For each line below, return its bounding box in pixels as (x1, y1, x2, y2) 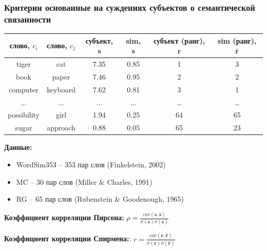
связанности (4, 12, 51, 25)
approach (47, 122, 75, 133)
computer (9, 84, 39, 94)
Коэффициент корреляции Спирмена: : (4, 233, 131, 244)
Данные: (4, 142, 32, 152)
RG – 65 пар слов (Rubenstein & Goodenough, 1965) (16, 194, 184, 204)
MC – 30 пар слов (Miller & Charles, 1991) (16, 176, 152, 187)
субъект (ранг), (153, 35, 205, 46)
